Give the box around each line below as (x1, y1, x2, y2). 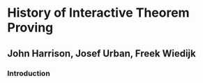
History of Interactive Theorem (7, 5, 190, 21)
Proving (7, 20, 54, 36)
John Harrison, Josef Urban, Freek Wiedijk (7, 47, 197, 59)
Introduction (7, 68, 50, 78)
